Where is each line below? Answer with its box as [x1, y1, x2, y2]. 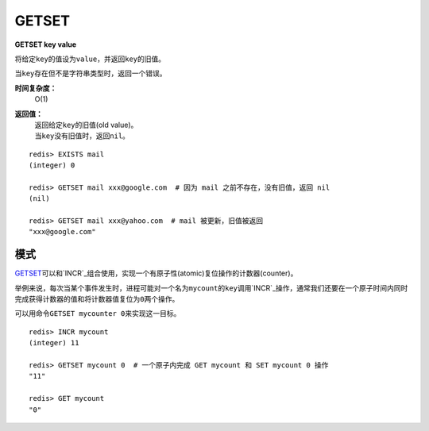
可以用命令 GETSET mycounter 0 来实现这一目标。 [14, 309, 181, 318]
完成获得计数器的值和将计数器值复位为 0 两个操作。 [14, 294, 180, 304]
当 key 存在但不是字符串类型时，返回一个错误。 [14, 68, 167, 79]
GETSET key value [14, 40, 77, 49]
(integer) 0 [29, 161, 75, 170]
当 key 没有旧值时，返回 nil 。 [34, 131, 130, 140]
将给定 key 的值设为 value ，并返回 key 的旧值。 [14, 54, 166, 63]
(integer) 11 [29, 338, 79, 348]
